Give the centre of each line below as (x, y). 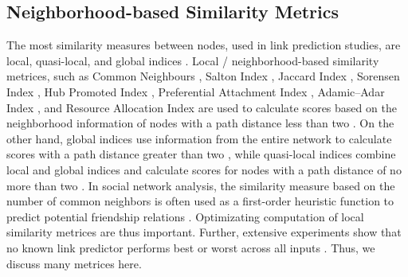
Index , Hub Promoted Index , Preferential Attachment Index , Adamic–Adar (196, 91)
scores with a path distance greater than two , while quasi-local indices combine (201, 154)
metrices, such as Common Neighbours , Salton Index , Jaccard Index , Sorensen (203, 76)
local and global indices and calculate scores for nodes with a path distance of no (204, 169)
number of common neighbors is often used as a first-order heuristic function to (200, 201)
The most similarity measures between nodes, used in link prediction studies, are (204, 45)
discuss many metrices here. (74, 263)
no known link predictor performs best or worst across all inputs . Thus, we (191, 247)
